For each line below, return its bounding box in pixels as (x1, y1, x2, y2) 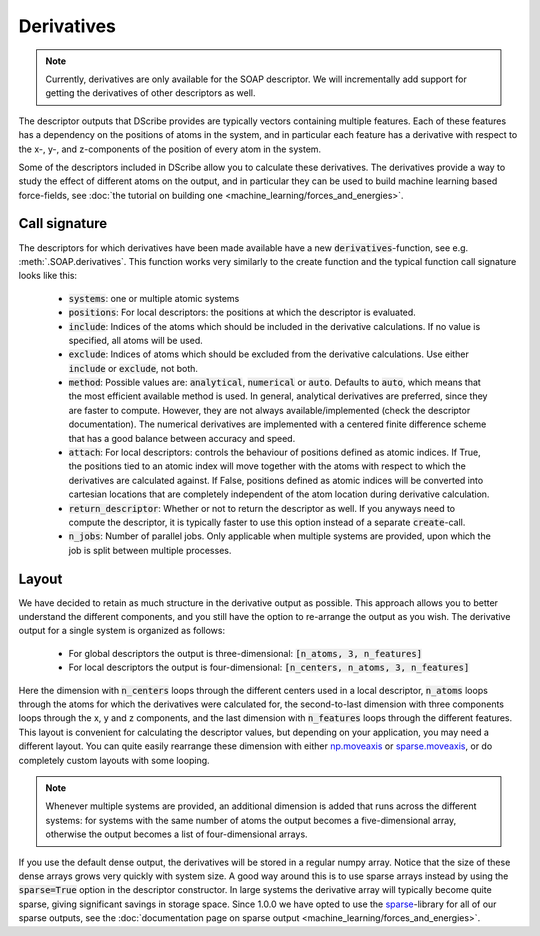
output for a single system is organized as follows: (18, 625, 225, 637)
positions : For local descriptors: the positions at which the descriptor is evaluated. (68, 306, 417, 319)
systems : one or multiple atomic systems (68, 292, 240, 304)
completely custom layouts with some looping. (18, 754, 210, 766)
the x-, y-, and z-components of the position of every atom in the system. (18, 143, 322, 155)
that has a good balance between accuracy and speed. (68, 432, 296, 444)
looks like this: (18, 270, 78, 282)
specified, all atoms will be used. (68, 334, 204, 346)
